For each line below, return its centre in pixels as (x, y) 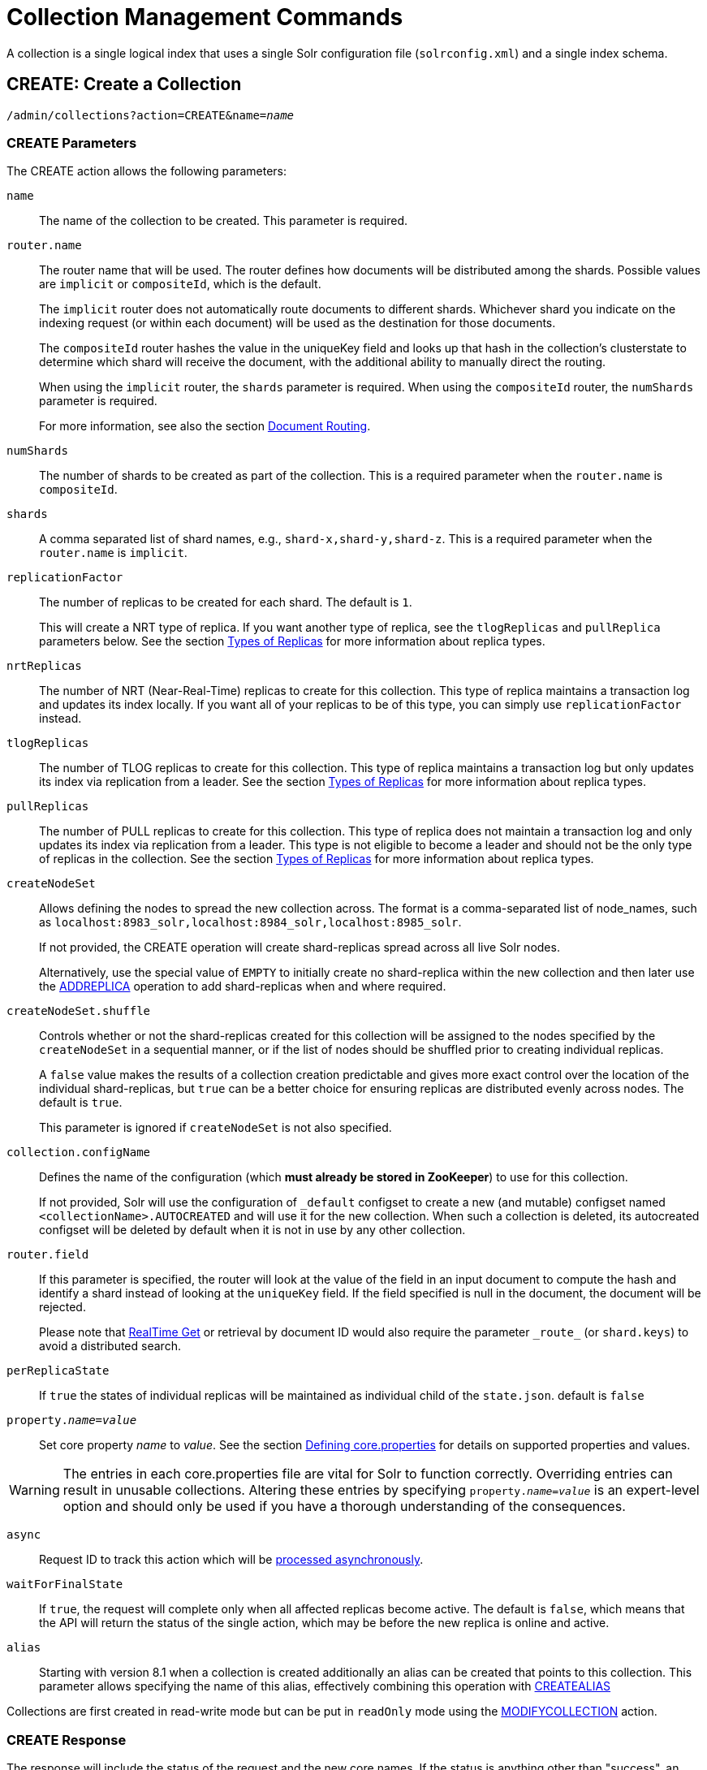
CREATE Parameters (72, 142)
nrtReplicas (44, 666)
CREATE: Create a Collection (124, 84)
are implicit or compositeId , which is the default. (180, 284)
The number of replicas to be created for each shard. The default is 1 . (226, 602)
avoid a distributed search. (110, 1346)
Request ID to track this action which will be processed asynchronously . (231, 1560)
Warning (34, 1490)
